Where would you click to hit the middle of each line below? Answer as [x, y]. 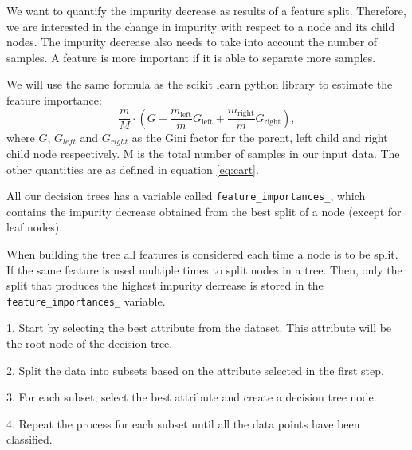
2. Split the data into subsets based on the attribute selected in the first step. [195, 370]
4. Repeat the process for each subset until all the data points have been [183, 423]
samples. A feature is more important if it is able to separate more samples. [191, 57]
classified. [29, 439]
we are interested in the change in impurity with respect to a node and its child [201, 26]
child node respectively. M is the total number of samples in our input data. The [203, 154]
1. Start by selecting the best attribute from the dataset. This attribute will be [199, 328]
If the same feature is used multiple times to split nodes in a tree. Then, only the [204, 269]
